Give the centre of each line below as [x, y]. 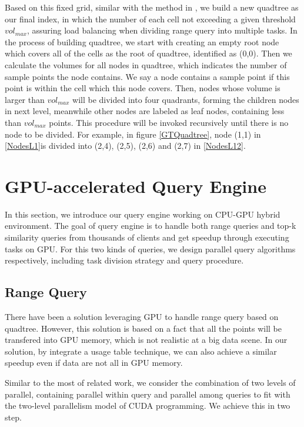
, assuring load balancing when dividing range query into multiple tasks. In [162, 30]
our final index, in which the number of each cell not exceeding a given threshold [150, 19]
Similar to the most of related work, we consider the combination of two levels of [150, 382]
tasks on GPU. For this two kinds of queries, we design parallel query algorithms [150, 248]
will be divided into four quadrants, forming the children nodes [186, 99]
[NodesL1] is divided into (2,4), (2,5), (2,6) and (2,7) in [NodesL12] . [125, 146]
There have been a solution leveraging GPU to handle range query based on [142, 317]
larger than [25, 99]
